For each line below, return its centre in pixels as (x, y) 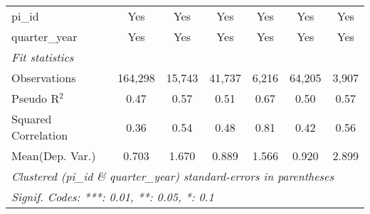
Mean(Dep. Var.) (54, 156)
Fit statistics (43, 57)
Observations (44, 78)
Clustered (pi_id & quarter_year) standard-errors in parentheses (173, 176)
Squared (32, 119)
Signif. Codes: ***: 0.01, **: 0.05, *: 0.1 (113, 197)
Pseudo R (36, 98)
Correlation (40, 135)
